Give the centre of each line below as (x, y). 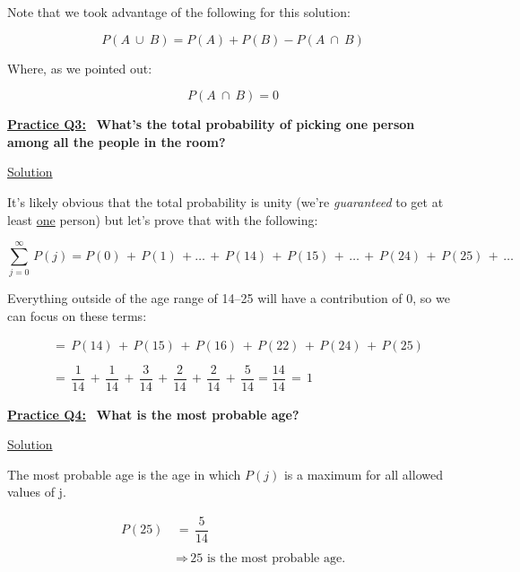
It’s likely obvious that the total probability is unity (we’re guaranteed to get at (225, 201)
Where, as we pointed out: (80, 68)
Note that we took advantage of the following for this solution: (179, 12)
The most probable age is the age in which (124, 474)
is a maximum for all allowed (363, 474)
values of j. (37, 492)
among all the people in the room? (117, 141)
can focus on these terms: (77, 315)
